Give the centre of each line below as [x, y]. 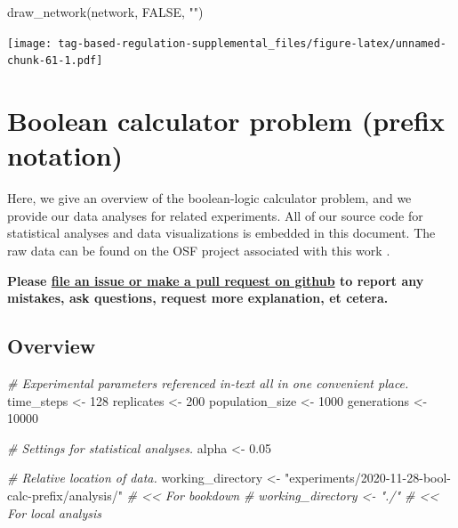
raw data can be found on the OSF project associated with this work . [199, 250]
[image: [30, 43]
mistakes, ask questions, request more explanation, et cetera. [198, 298]
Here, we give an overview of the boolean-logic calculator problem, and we [209, 198]
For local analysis [54, 512]
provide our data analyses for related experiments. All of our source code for [215, 215]
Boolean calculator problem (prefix [226, 121]
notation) [65, 155]
